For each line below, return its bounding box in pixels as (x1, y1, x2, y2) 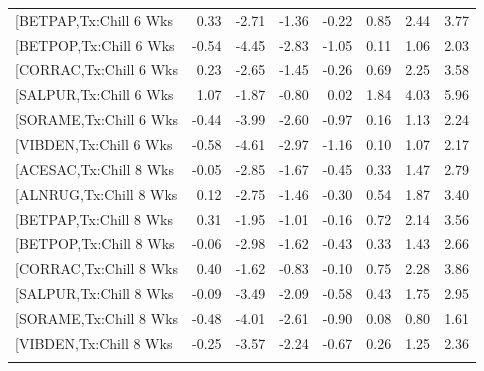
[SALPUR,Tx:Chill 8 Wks (15, 283, 174, 304)
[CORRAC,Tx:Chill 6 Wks (15, 59, 179, 80)
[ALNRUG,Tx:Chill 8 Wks (15, 183, 178, 204)
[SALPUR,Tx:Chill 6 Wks (15, 84, 174, 105)
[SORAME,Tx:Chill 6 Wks (15, 109, 179, 130)
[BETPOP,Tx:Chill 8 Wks (15, 233, 175, 254)
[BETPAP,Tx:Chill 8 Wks (15, 208, 174, 229)
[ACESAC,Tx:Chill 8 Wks (15, 158, 174, 179)
